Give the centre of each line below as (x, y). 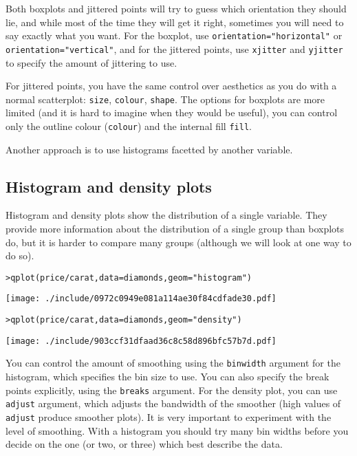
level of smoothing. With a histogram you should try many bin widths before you (177, 430)
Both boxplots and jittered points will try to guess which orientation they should (176, 8)
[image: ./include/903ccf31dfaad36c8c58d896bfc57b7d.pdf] (141, 341)
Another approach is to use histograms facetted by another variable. (149, 149)
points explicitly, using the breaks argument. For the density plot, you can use (172, 390)
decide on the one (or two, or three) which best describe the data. (144, 444)
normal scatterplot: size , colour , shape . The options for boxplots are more (165, 99)
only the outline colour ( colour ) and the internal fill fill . (129, 126)
